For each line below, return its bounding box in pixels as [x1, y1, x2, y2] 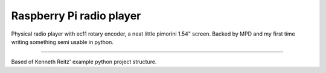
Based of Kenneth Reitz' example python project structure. [11, 58, 157, 66]
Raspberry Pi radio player [11, 9, 141, 22]
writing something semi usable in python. [11, 38, 114, 45]
